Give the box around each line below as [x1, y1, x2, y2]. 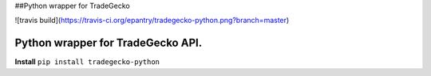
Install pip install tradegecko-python [14, 57, 160, 66]
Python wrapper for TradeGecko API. [14, 36, 203, 50]
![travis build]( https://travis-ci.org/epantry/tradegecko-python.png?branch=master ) [14, 16, 290, 25]
